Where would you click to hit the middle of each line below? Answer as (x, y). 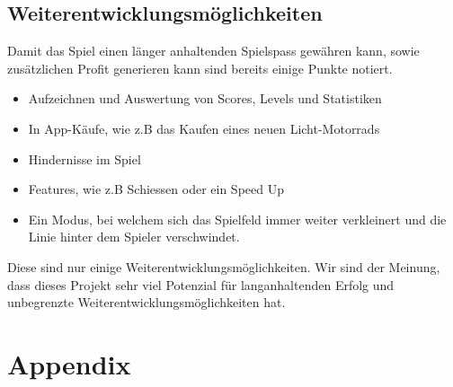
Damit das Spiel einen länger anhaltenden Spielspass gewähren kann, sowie (213, 51)
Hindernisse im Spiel (84, 158)
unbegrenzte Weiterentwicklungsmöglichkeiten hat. (147, 302)
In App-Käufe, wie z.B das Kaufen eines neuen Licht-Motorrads (204, 128)
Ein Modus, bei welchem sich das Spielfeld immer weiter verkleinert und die (237, 219)
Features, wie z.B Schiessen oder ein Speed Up (156, 189)
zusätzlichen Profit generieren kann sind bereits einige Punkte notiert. (200, 68)
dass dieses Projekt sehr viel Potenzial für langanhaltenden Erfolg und (201, 284)
